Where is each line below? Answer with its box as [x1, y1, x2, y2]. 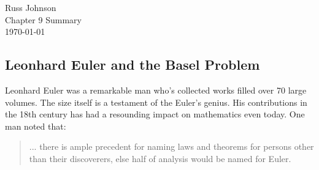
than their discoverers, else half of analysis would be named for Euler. [29, 152, 291, 164]
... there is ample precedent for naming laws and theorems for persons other [29, 140, 314, 153]
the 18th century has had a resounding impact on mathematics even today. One [5, 108, 305, 120]
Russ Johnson [5, 1, 56, 13]
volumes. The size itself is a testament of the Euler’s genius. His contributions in [5, 95, 307, 108]
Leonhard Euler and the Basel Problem [5, 55, 260, 74]
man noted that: [5, 119, 66, 132]
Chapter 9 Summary [5, 13, 82, 26]
